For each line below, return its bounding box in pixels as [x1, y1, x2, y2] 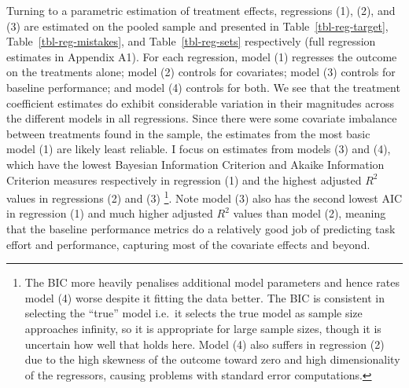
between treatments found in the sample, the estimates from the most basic [6, 125, 370, 141]
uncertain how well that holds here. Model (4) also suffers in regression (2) [24, 335, 385, 352]
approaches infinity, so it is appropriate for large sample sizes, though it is [24, 320, 381, 336]
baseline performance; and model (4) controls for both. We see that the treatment [6, 79, 400, 95]
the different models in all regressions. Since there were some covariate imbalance [6, 110, 397, 126]
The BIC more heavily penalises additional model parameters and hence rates [24, 274, 400, 291]
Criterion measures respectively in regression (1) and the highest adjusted [6, 171, 362, 188]
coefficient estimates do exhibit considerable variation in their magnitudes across [6, 94, 394, 111]
